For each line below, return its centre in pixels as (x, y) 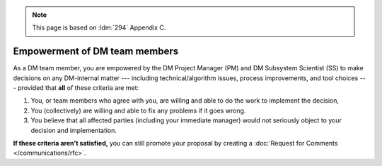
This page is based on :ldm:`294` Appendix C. (99, 27)
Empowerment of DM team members (96, 52)
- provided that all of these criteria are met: (76, 88)
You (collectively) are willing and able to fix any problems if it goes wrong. (138, 110)
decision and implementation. (74, 130)
